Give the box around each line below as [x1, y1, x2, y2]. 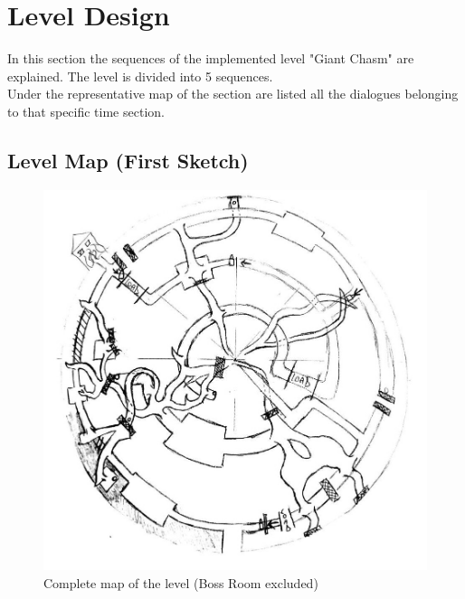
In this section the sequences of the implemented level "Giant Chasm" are [7, 49, 414, 68]
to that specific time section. [7, 101, 165, 120]
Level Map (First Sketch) [7, 146, 249, 174]
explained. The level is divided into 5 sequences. [7, 66, 273, 85]
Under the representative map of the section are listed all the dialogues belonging [7, 84, 459, 103]
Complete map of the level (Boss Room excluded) [43, 573, 318, 592]
